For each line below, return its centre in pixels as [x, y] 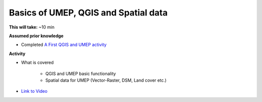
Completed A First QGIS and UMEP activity [64, 45]
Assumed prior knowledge [36, 36]
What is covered [37, 62]
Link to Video [34, 91]
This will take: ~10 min [32, 27]
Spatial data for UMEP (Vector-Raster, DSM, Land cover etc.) [106, 80]
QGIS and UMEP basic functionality [81, 73]
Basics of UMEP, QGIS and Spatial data [88, 13]
